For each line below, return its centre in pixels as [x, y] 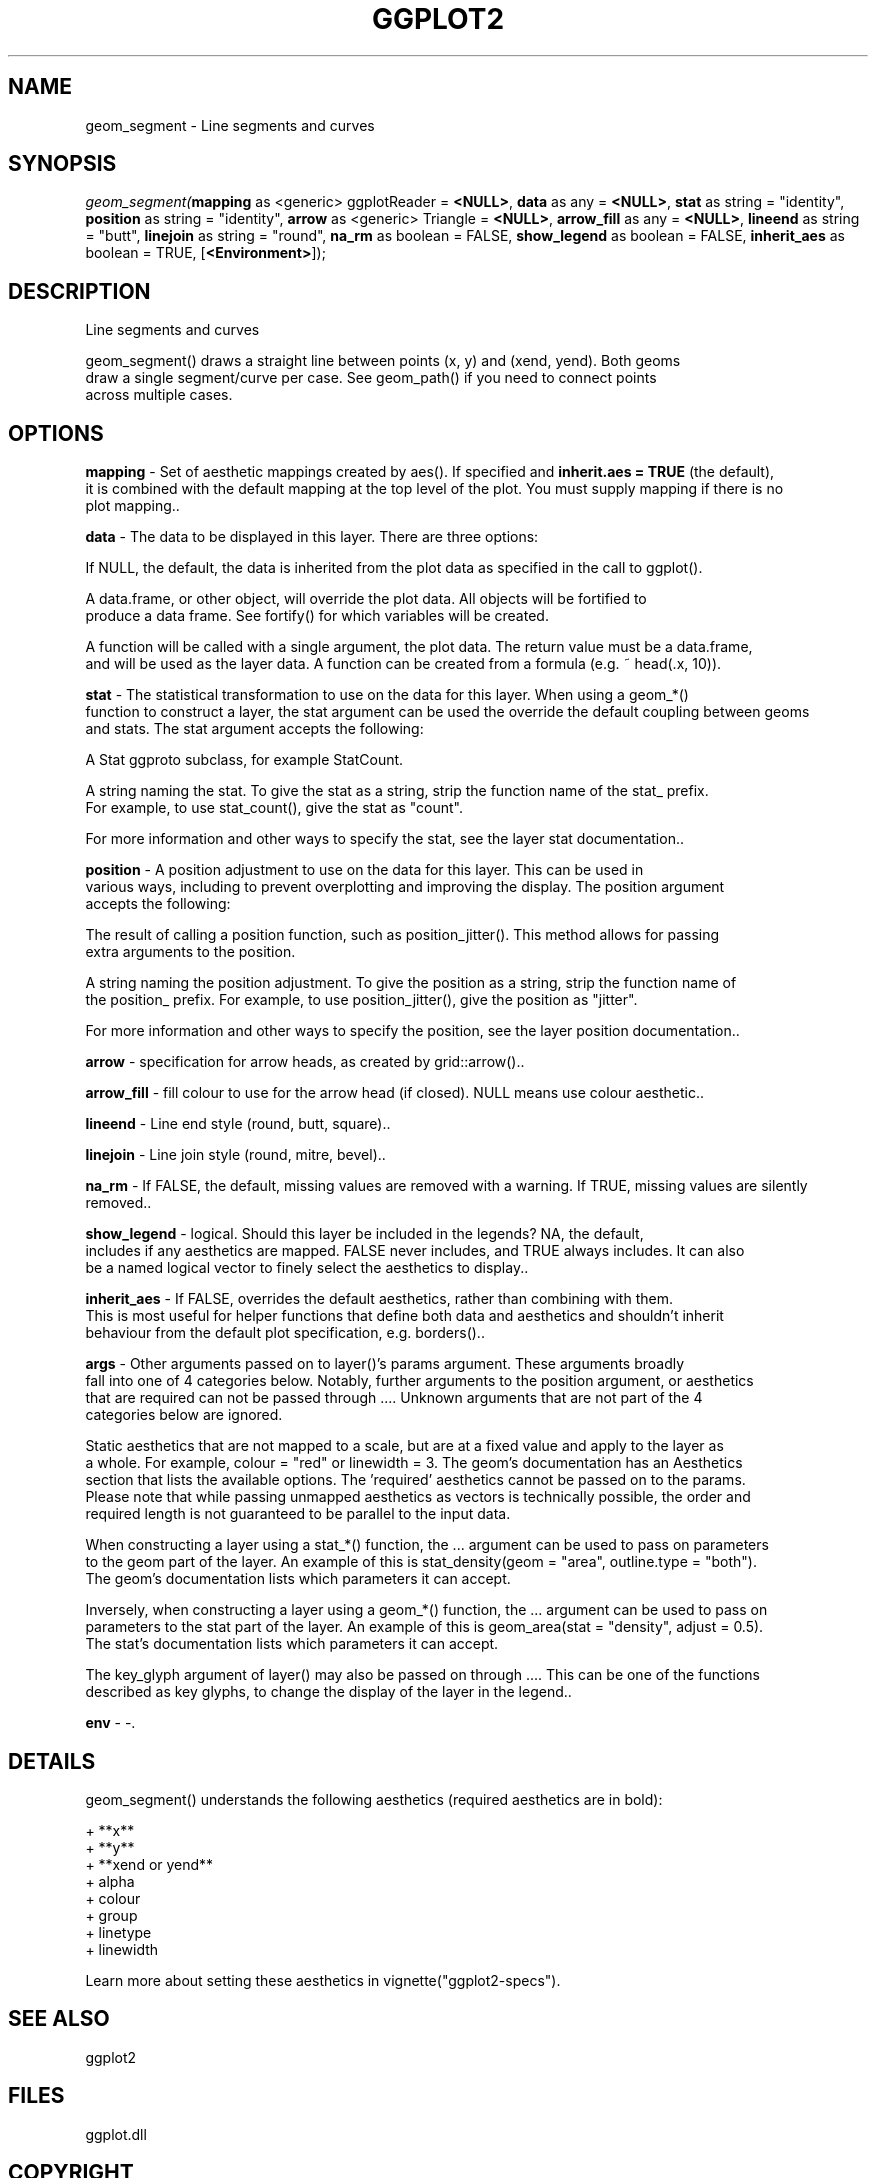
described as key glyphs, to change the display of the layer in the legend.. [328, 1692]
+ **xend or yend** [149, 1864]
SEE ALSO [59, 2019]
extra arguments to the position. [190, 952]
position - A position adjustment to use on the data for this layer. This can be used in [364, 870]
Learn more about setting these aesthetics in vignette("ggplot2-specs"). [323, 1980]
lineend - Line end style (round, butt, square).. [238, 1124]
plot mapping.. [132, 506]
